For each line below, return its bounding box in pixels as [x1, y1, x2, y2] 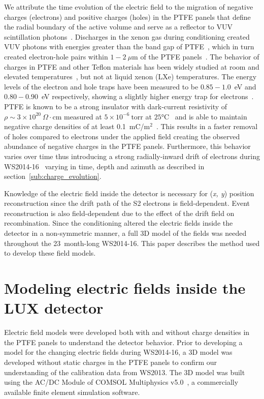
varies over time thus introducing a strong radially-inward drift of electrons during [4, 150, 260, 161]
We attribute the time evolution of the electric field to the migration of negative [4, 2, 253, 12]
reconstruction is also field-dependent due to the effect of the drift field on [4, 207, 235, 218]
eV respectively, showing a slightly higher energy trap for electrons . [41, 91, 254, 102]
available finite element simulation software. [4, 386, 140, 397]
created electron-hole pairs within [4, 51, 108, 62]
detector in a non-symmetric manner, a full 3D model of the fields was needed [4, 228, 247, 238]
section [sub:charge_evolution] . [4, 171, 102, 181]
